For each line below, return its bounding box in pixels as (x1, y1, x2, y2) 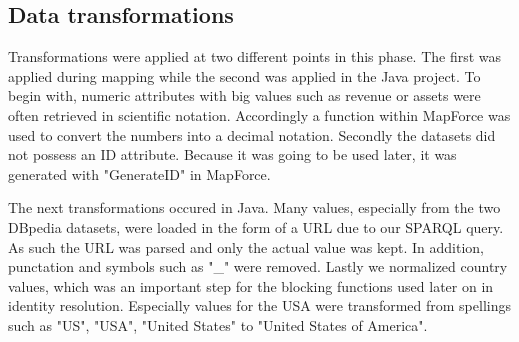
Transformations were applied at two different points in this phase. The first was (8, 46, 502, 67)
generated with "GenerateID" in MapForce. (8, 163, 271, 184)
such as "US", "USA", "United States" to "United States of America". (8, 314, 428, 335)
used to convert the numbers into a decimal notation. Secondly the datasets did (8, 124, 496, 145)
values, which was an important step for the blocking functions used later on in (8, 275, 494, 296)
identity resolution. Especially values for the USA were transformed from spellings (8, 295, 511, 316)
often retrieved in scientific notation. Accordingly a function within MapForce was (8, 104, 511, 125)
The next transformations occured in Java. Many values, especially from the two (8, 197, 501, 218)
